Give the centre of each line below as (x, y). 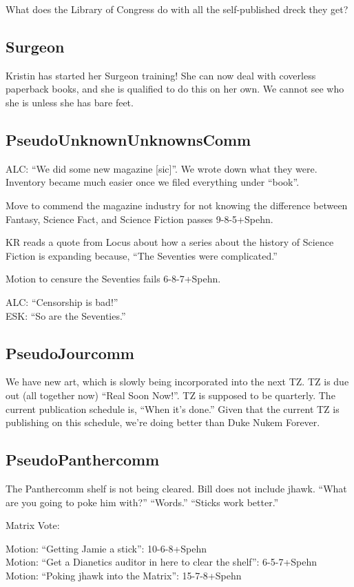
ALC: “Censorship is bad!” (62, 301)
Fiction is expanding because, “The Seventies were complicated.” (142, 255)
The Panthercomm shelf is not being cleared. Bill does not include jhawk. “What (176, 488)
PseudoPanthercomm (83, 460)
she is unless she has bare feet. (70, 102)
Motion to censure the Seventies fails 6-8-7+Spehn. (113, 279)
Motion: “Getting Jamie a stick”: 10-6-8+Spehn (106, 548)
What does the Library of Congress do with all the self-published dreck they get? (177, 9)
